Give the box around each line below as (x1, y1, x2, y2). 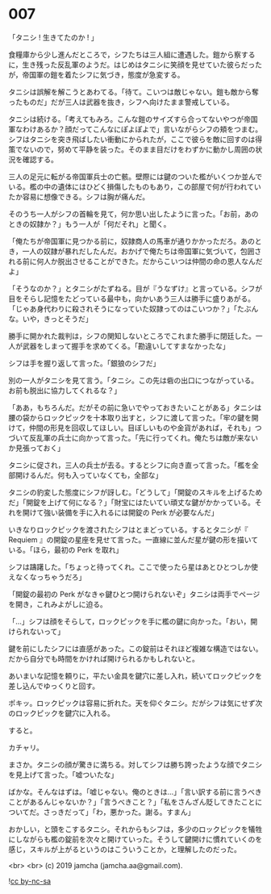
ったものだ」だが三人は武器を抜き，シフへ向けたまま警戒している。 (8, 97, 234, 107)
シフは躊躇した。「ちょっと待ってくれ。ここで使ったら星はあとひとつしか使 (8, 562, 259, 571)
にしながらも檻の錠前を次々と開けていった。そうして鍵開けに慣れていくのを (8, 834, 263, 844)
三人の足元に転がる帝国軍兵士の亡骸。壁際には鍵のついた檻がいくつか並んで (8, 171, 263, 182)
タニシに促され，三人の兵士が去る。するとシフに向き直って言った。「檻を (8, 460, 252, 470)
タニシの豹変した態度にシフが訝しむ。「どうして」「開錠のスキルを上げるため (8, 487, 263, 497)
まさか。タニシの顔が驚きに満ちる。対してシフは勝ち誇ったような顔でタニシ (8, 759, 263, 769)
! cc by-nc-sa (8, 876, 51, 886)
